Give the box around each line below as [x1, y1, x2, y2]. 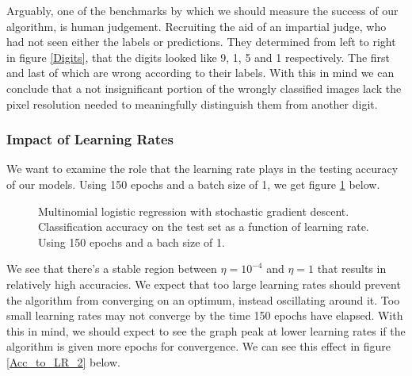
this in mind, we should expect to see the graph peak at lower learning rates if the [6, 322, 406, 339]
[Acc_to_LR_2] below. [6, 353, 120, 370]
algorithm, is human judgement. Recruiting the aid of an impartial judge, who [6, 17, 387, 34]
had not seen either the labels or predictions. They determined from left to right [6, 33, 396, 50]
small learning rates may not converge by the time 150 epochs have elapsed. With [6, 307, 403, 324]
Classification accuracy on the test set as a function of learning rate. [38, 218, 369, 235]
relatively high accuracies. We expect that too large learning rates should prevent [6, 275, 401, 292]
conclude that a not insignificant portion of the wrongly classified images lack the [6, 79, 402, 96]
